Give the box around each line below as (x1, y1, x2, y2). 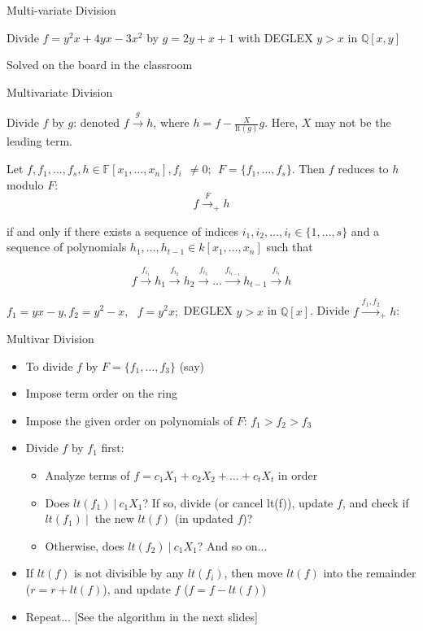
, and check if (342, 494, 409, 511)
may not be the (314, 114, 391, 131)
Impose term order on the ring (25, 385, 177, 402)
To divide (25, 357, 73, 374)
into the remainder (323, 564, 416, 581)
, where (153, 114, 190, 131)
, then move (224, 564, 283, 581)
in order (277, 466, 318, 483)
